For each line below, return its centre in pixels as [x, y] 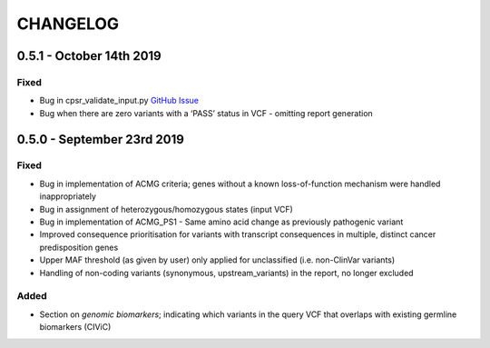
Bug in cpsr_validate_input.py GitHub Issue [119, 101]
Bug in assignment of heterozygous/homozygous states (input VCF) [167, 209]
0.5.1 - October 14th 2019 [89, 56]
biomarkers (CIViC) [75, 327]
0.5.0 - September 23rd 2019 [101, 139]
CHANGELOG [68, 24]
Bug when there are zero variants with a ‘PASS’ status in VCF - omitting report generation [206, 113]
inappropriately [68, 196]
